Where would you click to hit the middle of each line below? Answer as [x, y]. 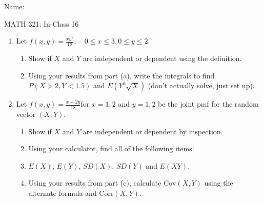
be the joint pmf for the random [208, 104]
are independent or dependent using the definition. [162, 58]
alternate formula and [63, 193]
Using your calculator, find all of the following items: [111, 148]
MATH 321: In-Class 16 [42, 23]
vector [26, 114]
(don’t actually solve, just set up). [201, 85]
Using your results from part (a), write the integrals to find [122, 75]
